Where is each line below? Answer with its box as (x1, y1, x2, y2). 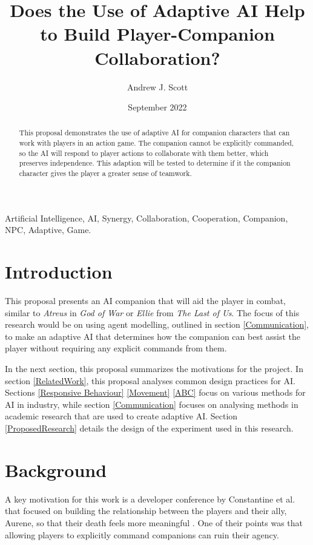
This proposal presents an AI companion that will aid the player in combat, (5, 294, 286, 307)
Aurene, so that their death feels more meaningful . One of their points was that (5, 516, 303, 529)
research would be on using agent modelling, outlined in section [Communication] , (5, 318, 309, 331)
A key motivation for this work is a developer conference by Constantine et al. (5, 492, 295, 505)
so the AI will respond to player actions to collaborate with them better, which (19, 147, 269, 158)
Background (5, 457, 107, 482)
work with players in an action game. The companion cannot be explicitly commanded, (19, 138, 294, 148)
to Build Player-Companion (40, 21, 275, 46)
